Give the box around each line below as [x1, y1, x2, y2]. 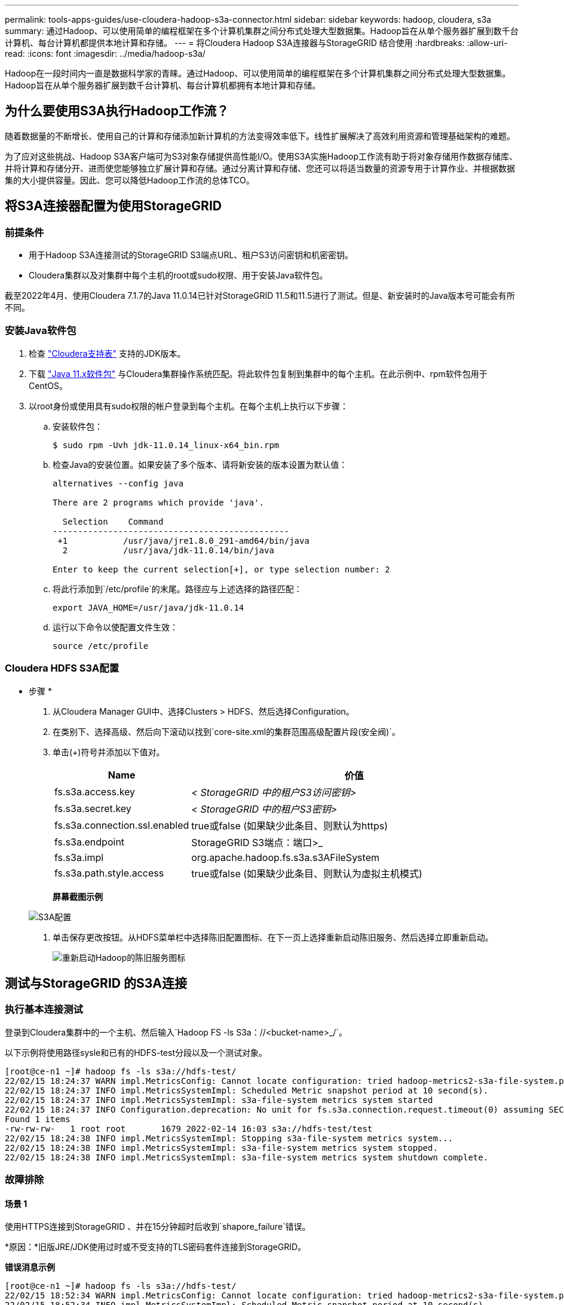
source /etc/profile [53, 641, 149, 651]
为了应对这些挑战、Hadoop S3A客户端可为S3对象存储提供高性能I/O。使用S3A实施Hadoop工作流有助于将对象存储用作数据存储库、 [5, 151, 518, 161]
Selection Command [62, 516, 164, 526]
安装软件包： [53, 421, 103, 431]
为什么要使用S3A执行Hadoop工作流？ [5, 103, 229, 119]
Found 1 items [5, 1114, 70, 1124]
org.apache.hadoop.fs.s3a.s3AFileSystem [191, 851, 379, 863]
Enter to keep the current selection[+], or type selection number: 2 [53, 564, 390, 574]
